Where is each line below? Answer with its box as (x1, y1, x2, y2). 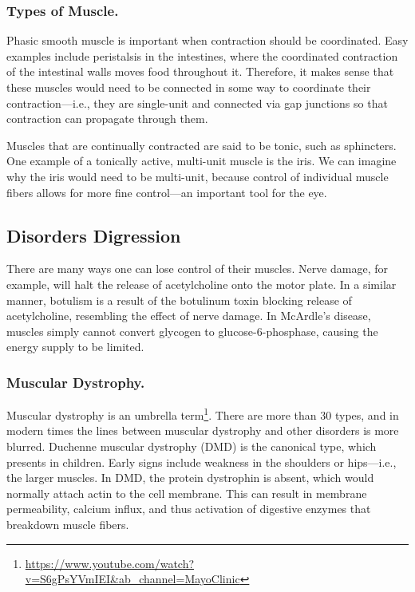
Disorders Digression (6, 223, 181, 247)
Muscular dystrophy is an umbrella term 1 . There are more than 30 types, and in (6, 405, 399, 423)
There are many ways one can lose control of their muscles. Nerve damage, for (6, 260, 389, 277)
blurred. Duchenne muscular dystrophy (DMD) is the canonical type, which (6, 437, 377, 454)
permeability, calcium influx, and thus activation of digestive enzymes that (6, 500, 371, 517)
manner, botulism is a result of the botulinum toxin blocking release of (6, 291, 352, 308)
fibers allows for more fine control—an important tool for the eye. (6, 184, 327, 200)
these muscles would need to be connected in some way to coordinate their (6, 79, 371, 95)
